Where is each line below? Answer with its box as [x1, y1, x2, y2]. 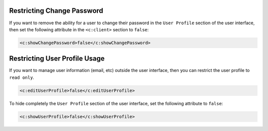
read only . [9, 74, 34, 80]
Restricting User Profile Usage [9, 55, 105, 63]
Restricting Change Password [9, 6, 104, 15]
